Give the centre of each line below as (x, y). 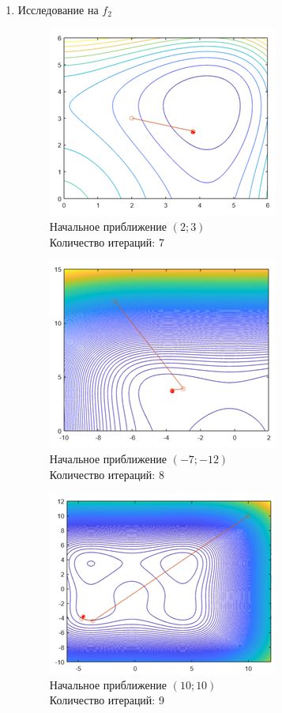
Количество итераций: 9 (107, 700)
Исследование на (58, 9)
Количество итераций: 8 (107, 474)
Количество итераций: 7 (107, 241)
